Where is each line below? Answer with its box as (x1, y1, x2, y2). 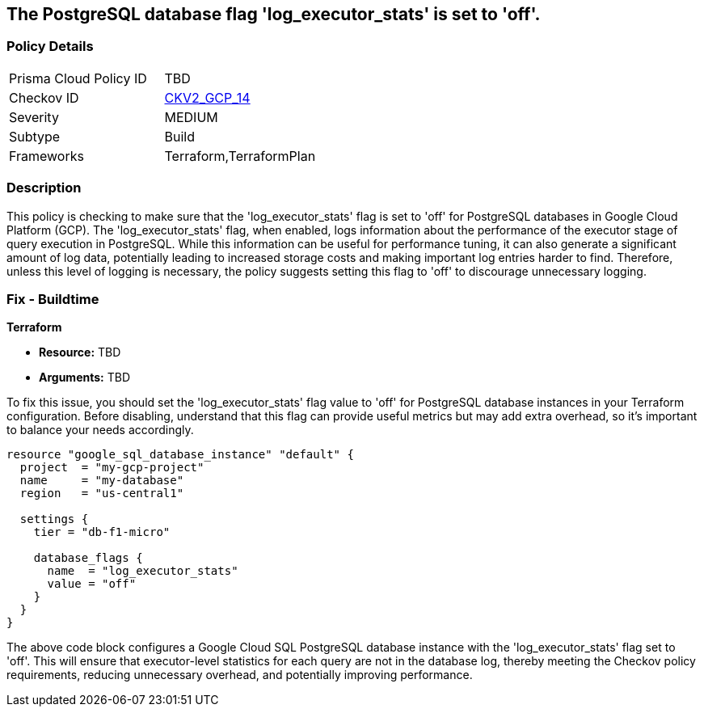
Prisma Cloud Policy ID (9, 70, 147, 86)
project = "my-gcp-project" (19, 461, 204, 475)
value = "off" (47, 577, 137, 591)
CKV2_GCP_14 (164, 89, 251, 106)
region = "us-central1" (19, 487, 184, 500)
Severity (9, 108, 59, 125)
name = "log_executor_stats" (47, 564, 238, 578)
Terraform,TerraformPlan (164, 147, 316, 164)
